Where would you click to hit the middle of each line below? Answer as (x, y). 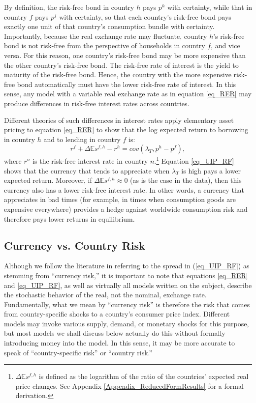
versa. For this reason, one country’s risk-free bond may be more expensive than (125, 55)
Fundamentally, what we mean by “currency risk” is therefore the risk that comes (127, 304)
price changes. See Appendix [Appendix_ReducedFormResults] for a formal (129, 386)
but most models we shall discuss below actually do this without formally (115, 333)
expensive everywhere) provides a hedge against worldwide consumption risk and (126, 209)
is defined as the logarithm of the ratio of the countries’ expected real (144, 376)
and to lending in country (82, 139)
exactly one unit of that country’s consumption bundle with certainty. (109, 26)
